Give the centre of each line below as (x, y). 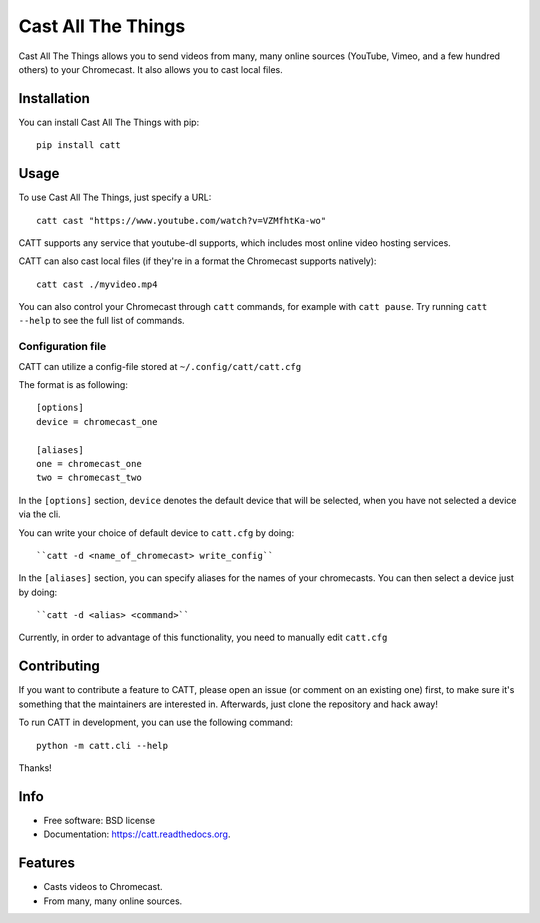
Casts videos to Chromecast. (103, 887)
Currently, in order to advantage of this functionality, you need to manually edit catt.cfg (203, 637)
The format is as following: (73, 385)
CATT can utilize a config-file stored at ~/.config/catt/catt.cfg (160, 366)
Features (46, 863)
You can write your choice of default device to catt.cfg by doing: (156, 532)
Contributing (59, 666)
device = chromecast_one (97, 421)
